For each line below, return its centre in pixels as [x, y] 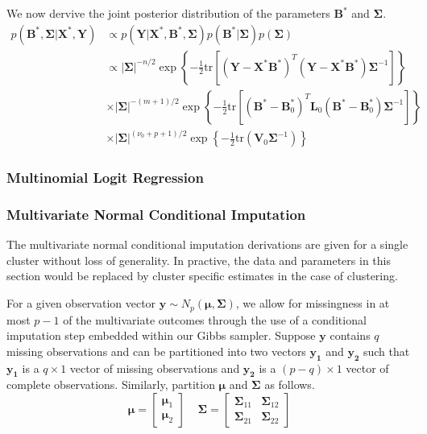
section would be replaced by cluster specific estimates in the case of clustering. [202, 276]
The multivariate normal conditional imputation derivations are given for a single [207, 244]
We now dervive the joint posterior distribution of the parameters [168, 13]
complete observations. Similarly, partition [111, 384]
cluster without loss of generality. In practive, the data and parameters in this [199, 260]
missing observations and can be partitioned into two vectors [156, 351]
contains [350, 335]
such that [386, 351]
